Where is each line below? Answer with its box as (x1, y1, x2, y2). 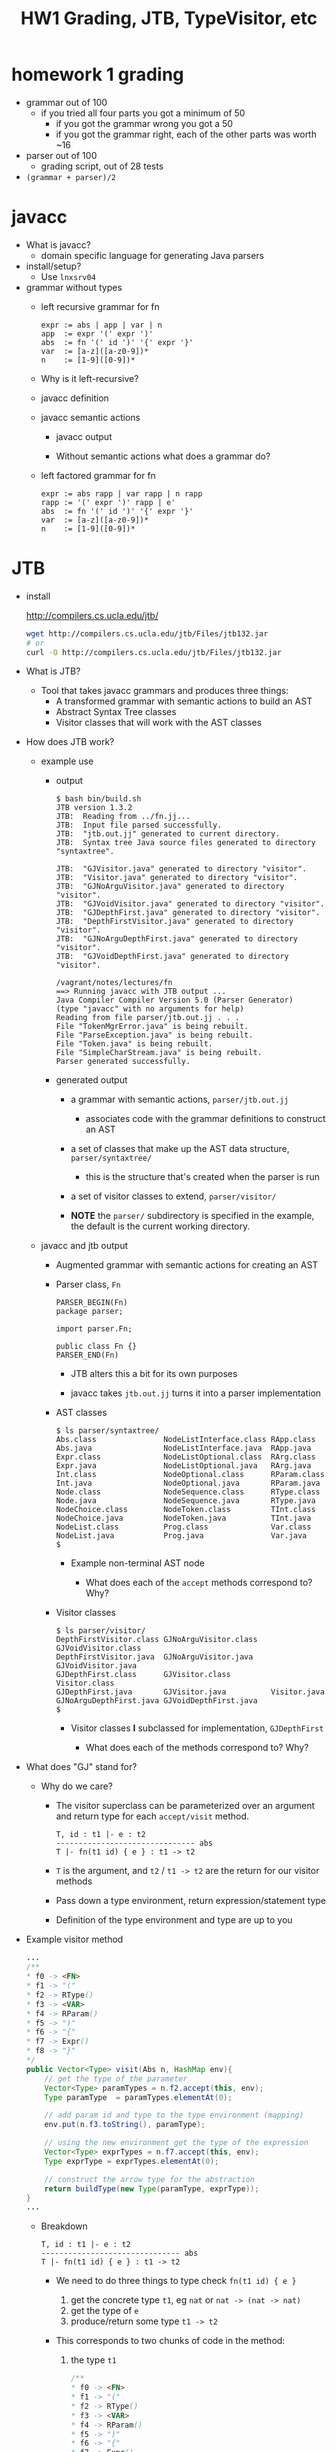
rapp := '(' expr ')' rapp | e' (40, 497, 176, 507)
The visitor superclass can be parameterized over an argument (55, 1800, 316, 1812)
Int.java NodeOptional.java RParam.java (55, 1478, 321, 1489)
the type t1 (70, 2354, 117, 2366)
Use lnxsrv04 (40, 270, 96, 282)
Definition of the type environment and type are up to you (55, 1914, 293, 1926)
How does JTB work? (25, 736, 115, 748)
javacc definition (40, 392, 109, 404)
